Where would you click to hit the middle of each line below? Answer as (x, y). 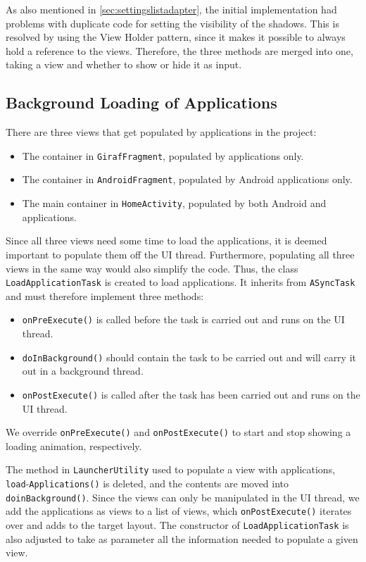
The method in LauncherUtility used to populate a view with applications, (171, 469)
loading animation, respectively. (74, 445)
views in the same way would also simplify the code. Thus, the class (152, 268)
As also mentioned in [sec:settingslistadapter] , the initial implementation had (171, 9)
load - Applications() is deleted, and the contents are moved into (147, 483)
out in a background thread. (83, 371)
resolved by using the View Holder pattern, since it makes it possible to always (176, 37)
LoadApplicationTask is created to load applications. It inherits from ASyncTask (181, 282)
